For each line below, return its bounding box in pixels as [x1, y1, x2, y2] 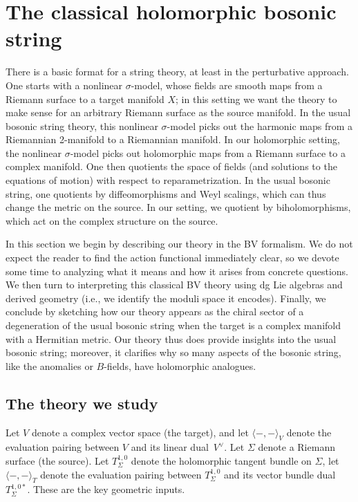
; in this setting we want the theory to [176, 91, 337, 106]
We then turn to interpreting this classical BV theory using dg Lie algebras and [6, 277, 343, 292]
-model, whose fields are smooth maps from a [131, 77, 323, 92]
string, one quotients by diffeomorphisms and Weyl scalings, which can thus [6, 186, 326, 201]
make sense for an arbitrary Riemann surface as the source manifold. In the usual [6, 105, 351, 120]
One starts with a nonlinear [6, 77, 123, 92]
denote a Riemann [258, 440, 335, 454]
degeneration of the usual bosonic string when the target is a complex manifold [6, 318, 341, 332]
